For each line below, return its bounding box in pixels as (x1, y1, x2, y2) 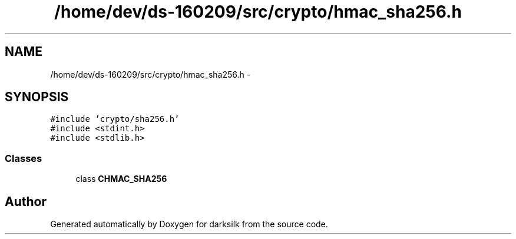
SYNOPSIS (5, 89, 69, 105)
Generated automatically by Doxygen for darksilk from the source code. (50, 219, 328, 230)
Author (5, 194, 47, 209)
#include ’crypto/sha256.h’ (50, 114, 180, 124)
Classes (5, 152, 42, 164)
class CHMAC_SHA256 (75, 174, 167, 184)
